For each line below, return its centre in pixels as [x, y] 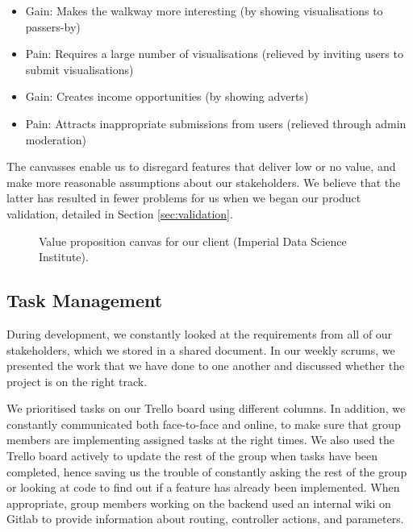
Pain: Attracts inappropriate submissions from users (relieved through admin [216, 123]
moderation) [56, 139]
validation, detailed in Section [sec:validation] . [120, 213]
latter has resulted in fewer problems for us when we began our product [184, 198]
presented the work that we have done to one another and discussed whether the [206, 366]
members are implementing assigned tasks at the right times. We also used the [200, 440]
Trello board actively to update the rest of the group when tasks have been [192, 456]
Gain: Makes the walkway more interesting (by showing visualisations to [204, 10]
